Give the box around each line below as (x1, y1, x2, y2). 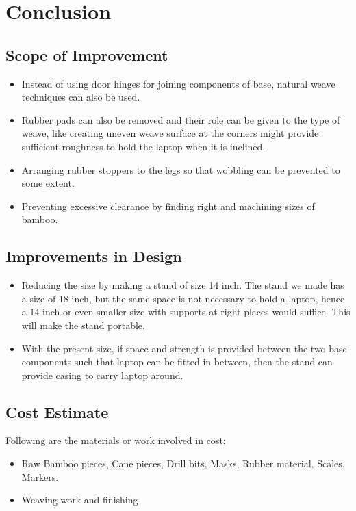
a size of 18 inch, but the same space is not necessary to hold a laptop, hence (21, 291, 345, 305)
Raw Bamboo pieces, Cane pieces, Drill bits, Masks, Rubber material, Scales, (21, 456, 345, 471)
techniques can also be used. (21, 90, 140, 104)
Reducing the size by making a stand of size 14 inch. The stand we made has (21, 278, 344, 292)
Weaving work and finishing (21, 493, 138, 507)
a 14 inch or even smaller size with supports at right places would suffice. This (21, 304, 351, 319)
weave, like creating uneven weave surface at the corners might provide (21, 126, 319, 140)
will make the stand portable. (21, 317, 145, 332)
